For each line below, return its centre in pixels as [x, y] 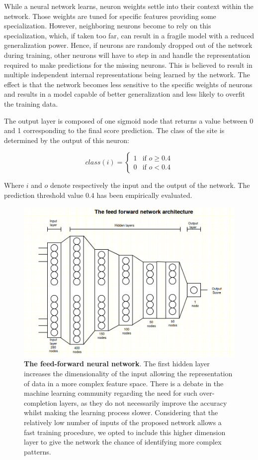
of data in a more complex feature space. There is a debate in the [124, 383]
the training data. [31, 103]
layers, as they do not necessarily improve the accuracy [143, 402]
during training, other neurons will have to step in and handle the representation [127, 55]
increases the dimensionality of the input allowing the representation [128, 374]
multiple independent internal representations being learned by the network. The [127, 75]
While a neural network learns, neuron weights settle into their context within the [129, 6]
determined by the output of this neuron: [67, 140]
